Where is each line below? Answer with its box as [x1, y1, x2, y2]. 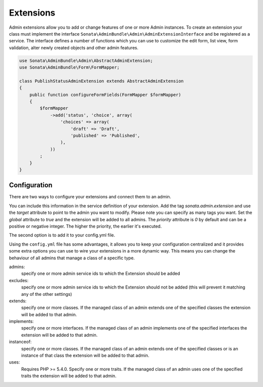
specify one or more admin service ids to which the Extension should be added [21, 271, 180, 276]
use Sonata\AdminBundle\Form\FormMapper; [19, 65, 120, 70]
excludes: [9, 277, 29, 283]
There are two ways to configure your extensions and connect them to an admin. [9, 194, 171, 200]
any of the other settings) [21, 291, 73, 297]
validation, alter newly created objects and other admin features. [9, 44, 139, 51]
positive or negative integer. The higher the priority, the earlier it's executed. [9, 223, 162, 229]
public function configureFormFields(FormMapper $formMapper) [29, 92, 181, 97]
